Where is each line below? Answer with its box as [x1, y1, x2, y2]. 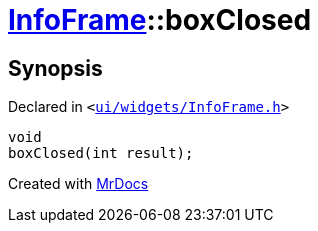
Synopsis [8, 55, 103, 81]
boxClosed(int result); [8, 145, 194, 162]
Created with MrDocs [8, 175, 149, 193]
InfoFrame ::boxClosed [8, 3, 312, 37]
